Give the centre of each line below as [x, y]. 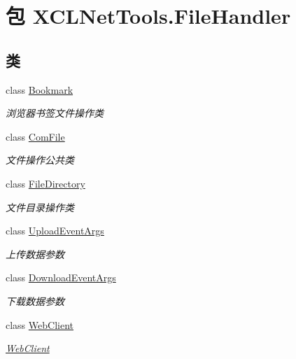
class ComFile [35, 136]
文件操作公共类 [40, 160]
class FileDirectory [45, 183]
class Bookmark [40, 89]
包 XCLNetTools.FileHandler [148, 16]
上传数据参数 [35, 254]
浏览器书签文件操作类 [55, 113]
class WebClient [40, 324]
